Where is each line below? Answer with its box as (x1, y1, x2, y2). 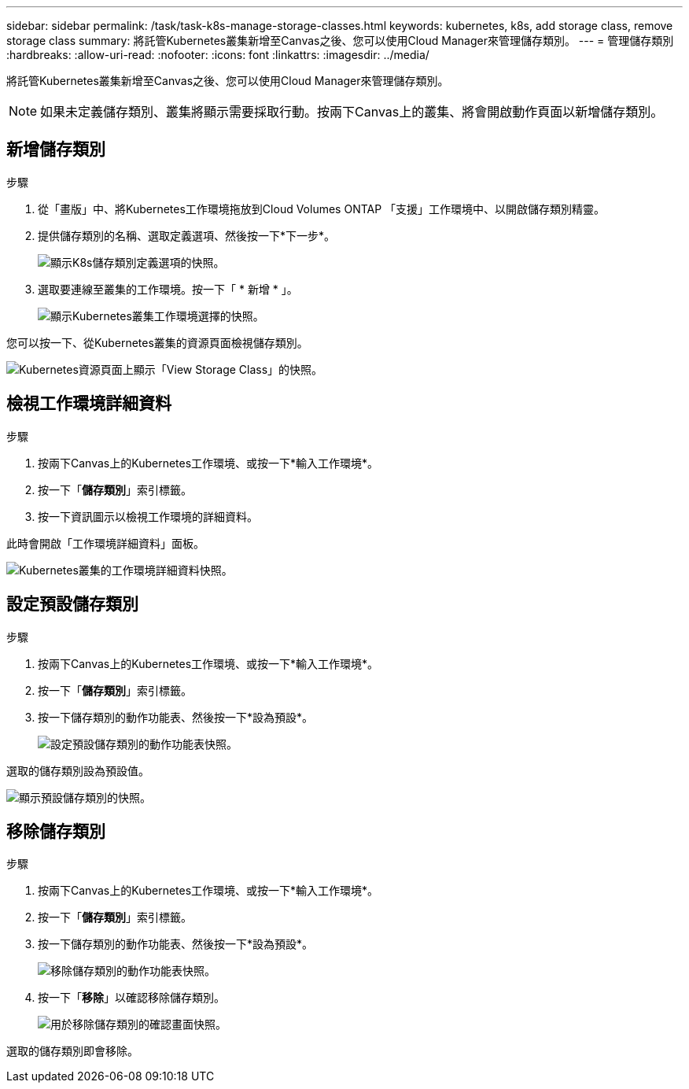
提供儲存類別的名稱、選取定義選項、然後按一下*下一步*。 (38, 228, 336, 242)
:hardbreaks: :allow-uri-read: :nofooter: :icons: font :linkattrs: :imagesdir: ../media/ (6, 48, 429, 61)
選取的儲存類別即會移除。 (6, 1044, 138, 1058)
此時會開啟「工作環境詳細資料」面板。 (6, 536, 204, 550)
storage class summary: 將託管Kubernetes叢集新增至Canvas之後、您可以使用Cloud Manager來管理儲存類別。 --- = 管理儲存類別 (6, 34, 674, 47)
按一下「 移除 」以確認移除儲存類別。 (38, 991, 225, 1005)
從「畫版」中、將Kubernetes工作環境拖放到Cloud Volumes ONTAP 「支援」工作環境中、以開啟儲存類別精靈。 (38, 201, 606, 216)
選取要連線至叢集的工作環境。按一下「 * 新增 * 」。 (38, 282, 298, 296)
